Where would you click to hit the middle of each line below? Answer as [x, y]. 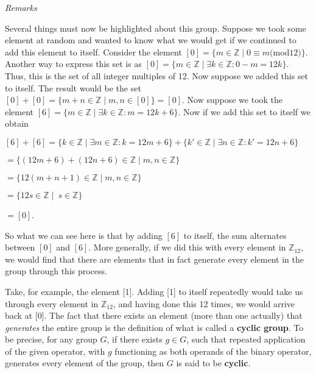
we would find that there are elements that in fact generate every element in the [154, 259]
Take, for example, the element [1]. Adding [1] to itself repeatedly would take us [154, 291]
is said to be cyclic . [213, 363]
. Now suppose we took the [233, 100]
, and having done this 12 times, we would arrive [204, 303]
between [20, 247]
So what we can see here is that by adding [84, 235]
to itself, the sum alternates [235, 235]
